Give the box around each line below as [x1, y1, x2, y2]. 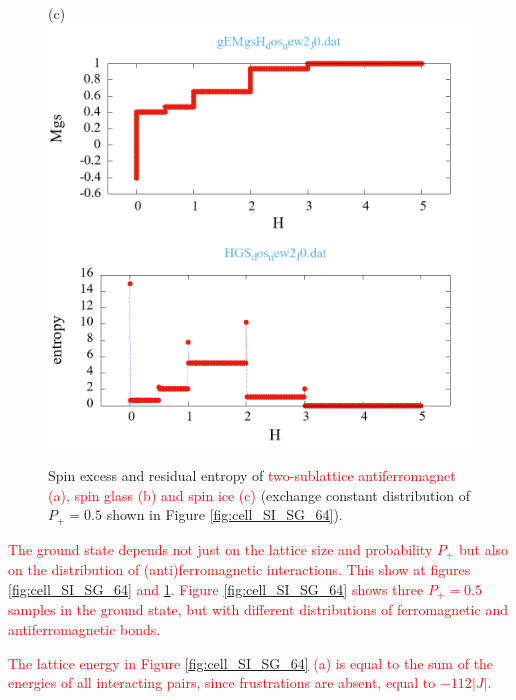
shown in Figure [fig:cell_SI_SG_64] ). [106, 504, 343, 525]
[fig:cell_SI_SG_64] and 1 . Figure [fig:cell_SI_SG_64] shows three [8, 578, 424, 599]
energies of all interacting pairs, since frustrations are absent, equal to [8, 672, 436, 693]
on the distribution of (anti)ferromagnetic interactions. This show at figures [8, 559, 471, 580]
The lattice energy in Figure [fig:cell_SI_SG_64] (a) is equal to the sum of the [8, 652, 494, 673]
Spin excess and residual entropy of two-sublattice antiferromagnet [48, 465, 456, 486]
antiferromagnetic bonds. [8, 618, 161, 639]
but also [459, 538, 509, 559]
